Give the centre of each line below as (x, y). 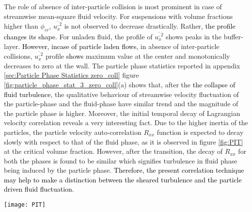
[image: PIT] (25, 205)
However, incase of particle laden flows (79, 46)
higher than (21, 26)
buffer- (233, 36)
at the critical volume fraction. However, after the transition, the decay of (113, 151)
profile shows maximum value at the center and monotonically (138, 56)
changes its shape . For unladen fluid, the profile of (78, 36)
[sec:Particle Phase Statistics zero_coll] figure (71, 75)
